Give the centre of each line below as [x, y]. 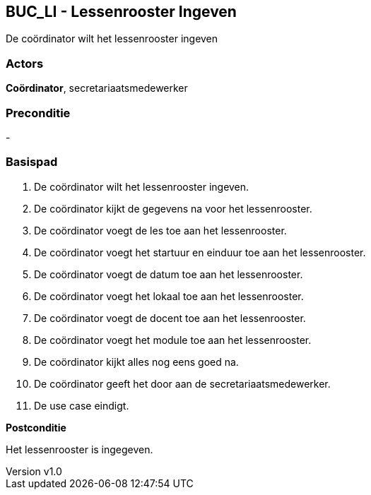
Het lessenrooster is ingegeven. [79, 449]
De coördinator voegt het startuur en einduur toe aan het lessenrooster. [200, 252]
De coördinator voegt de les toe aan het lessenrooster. [160, 230]
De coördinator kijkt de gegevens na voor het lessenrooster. [173, 208]
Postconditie [36, 427]
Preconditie [38, 113]
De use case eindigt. [82, 405]
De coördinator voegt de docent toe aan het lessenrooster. [170, 318]
